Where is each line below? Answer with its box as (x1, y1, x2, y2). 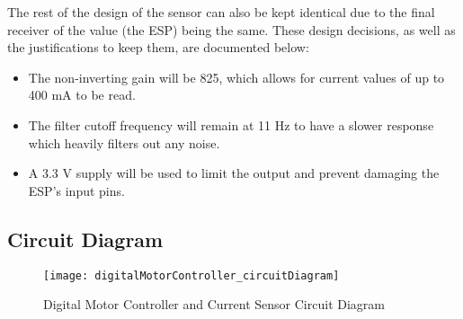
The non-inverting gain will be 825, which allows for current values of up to (28, 67, 445, 86)
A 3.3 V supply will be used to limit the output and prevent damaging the (28, 164, 440, 182)
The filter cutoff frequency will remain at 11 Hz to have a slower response (28, 115, 434, 134)
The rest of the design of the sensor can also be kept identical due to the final (7, 3, 435, 21)
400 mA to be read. (28, 85, 136, 104)
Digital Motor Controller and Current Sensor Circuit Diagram (43, 295, 385, 314)
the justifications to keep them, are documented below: (7, 38, 309, 57)
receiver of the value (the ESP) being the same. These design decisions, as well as (7, 20, 456, 39)
